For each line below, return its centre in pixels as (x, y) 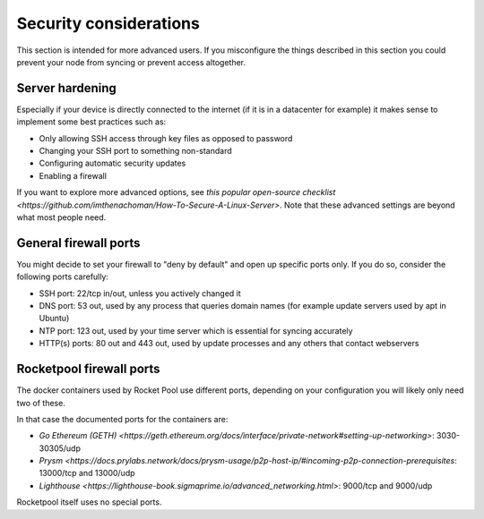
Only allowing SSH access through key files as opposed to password (166, 138)
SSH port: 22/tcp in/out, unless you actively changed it (140, 293)
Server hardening (66, 88)
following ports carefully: (63, 277)
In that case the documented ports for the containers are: (122, 419)
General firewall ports (78, 243)
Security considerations (108, 23)
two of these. (41, 403)
